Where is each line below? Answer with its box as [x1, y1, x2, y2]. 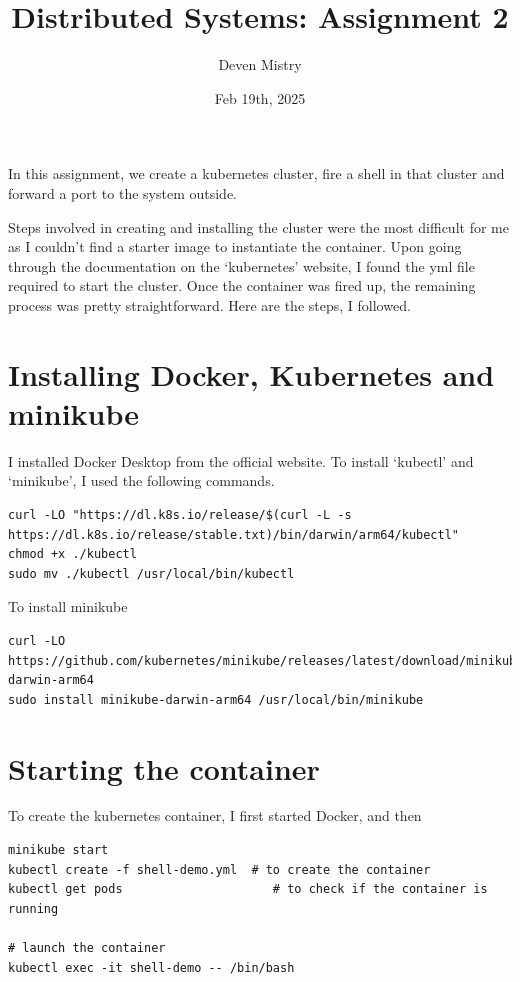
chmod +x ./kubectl [8, 547, 137, 562]
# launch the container [8, 941, 166, 955]
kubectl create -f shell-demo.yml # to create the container [8, 862, 431, 877]
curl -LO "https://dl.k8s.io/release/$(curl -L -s [8, 507, 352, 522]
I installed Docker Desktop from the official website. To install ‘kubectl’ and [8, 450, 474, 471]
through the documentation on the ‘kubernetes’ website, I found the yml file [8, 255, 475, 276]
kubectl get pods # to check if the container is [8, 882, 488, 897]
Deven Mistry [218, 54, 302, 75]
